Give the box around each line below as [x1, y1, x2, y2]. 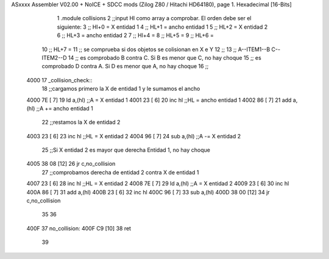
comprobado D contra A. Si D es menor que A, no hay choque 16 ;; [41, 63, 209, 70]
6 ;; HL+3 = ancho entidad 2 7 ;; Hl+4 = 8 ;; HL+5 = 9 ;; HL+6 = [57, 32, 214, 39]
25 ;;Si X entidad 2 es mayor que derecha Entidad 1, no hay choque [41, 146, 210, 154]
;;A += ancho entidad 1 [36, 104, 94, 112]
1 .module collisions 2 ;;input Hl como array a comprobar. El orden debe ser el [57, 15, 252, 22]
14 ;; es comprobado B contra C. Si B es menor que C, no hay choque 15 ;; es [68, 54, 261, 61]
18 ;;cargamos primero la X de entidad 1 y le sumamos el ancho [41, 85, 200, 93]
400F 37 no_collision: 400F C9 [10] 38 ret [26, 224, 131, 232]
